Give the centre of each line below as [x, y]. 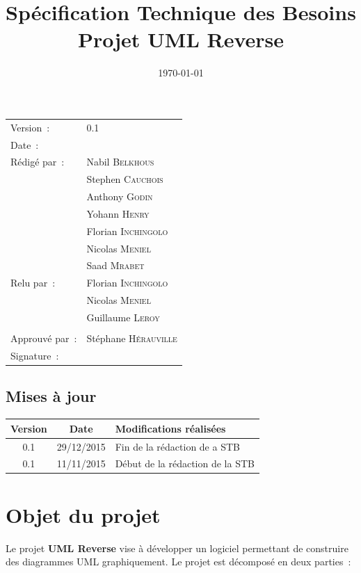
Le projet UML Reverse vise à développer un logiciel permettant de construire [177, 548]
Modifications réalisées [170, 428]
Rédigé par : [38, 162]
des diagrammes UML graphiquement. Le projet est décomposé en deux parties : [178, 562]
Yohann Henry [118, 213]
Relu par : [33, 283]
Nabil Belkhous [120, 162]
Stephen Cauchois [125, 179]
